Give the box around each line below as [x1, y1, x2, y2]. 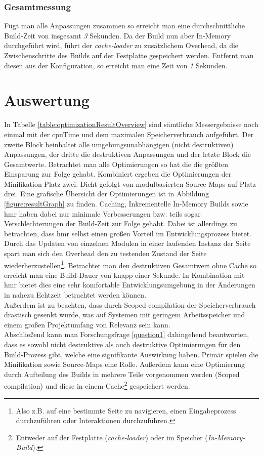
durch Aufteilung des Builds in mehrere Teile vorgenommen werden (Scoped [4, 368, 240, 379]
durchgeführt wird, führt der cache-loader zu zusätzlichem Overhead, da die [4, 40, 239, 51]
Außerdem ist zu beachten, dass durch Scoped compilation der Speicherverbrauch [4, 299, 256, 310]
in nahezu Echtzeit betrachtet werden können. [4, 289, 147, 300]
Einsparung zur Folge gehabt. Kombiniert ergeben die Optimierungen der [4, 169, 232, 179]
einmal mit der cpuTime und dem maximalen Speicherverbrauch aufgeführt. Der [4, 129, 254, 139]
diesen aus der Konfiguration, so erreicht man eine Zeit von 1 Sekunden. [4, 60, 228, 70]
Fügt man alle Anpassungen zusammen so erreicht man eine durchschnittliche [4, 20, 245, 31]
